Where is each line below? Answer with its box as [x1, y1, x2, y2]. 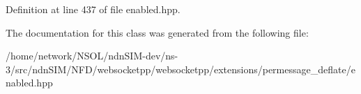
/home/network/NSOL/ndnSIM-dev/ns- [6, 48, 178, 63]
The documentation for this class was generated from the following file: [6, 25, 309, 39]
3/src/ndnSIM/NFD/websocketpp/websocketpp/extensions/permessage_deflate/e [6, 62, 355, 76]
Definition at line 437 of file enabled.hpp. [6, 2, 180, 16]
